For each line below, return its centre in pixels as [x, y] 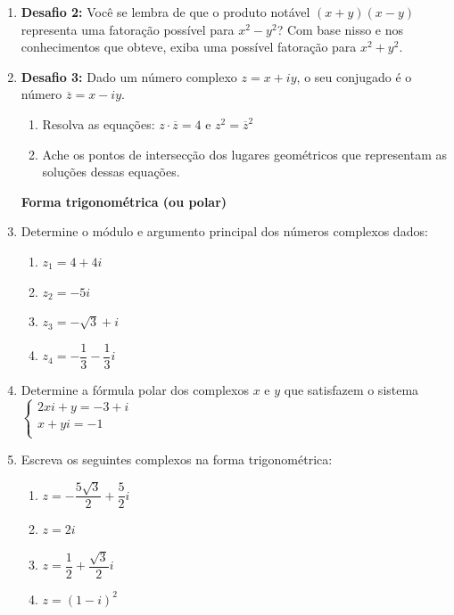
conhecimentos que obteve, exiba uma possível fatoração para [189, 47]
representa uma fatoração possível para [128, 29]
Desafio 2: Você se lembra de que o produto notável [165, 12]
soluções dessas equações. [111, 172]
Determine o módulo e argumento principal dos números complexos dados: [224, 231]
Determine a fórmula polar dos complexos [135, 389]
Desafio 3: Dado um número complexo [129, 76]
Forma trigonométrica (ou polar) [124, 201]
